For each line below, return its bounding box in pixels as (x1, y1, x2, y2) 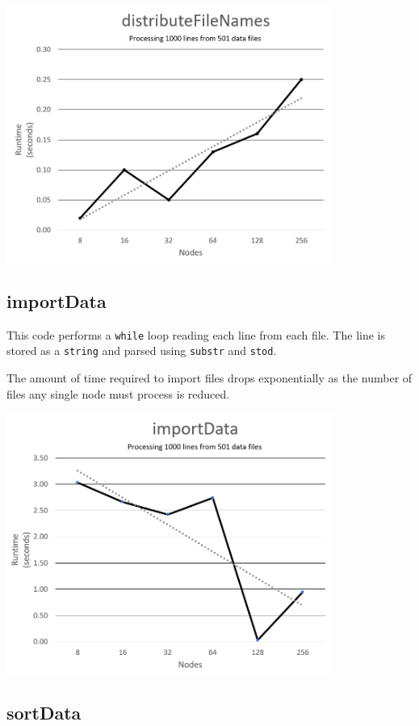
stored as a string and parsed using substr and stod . (6, 342, 277, 359)
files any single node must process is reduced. (6, 385, 230, 402)
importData (6, 288, 107, 313)
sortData (6, 699, 82, 724)
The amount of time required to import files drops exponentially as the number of (6, 369, 413, 386)
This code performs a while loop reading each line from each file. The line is (6, 326, 385, 343)
